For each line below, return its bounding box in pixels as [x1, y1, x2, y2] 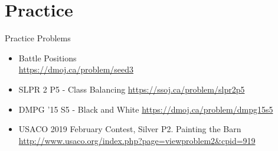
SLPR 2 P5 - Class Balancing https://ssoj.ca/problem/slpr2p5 [18, 83, 245, 95]
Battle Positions [18, 51, 77, 64]
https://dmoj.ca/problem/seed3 [18, 63, 134, 75]
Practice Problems [5, 32, 71, 44]
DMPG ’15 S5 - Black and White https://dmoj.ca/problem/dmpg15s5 [18, 103, 273, 115]
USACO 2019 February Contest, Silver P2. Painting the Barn [18, 123, 241, 135]
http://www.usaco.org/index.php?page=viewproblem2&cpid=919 [18, 134, 256, 146]
